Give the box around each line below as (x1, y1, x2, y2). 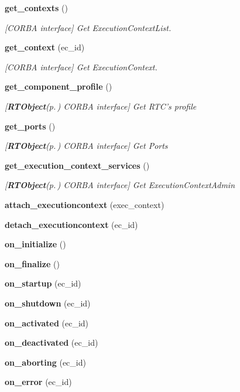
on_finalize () (5, 257, 60, 270)
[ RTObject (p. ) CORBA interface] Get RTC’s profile (5, 100, 197, 112)
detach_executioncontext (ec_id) (5, 218, 138, 230)
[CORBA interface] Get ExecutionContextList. (5, 21, 172, 33)
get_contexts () (5, 2, 68, 13)
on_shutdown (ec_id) (5, 296, 91, 309)
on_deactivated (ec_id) (5, 336, 98, 349)
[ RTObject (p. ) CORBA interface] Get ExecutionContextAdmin (5, 179, 235, 191)
